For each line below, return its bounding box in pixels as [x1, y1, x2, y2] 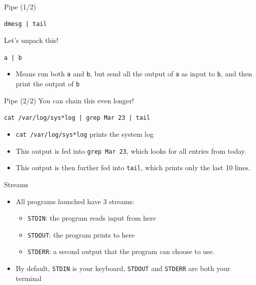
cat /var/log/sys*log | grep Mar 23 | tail [4, 114, 150, 122]
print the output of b [15, 78, 80, 89]
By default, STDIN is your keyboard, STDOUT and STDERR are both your [15, 263, 230, 274]
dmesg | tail [4, 20, 47, 27]
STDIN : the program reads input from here [27, 213, 156, 223]
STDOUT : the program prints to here [27, 229, 135, 240]
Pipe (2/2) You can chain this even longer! [4, 95, 134, 105]
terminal [15, 273, 42, 283]
